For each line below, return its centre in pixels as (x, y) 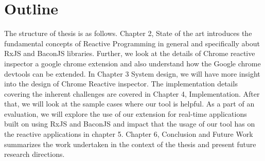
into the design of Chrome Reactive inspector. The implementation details (121, 84)
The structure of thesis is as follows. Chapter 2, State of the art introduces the (128, 33)
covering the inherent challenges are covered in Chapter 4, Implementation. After (132, 93)
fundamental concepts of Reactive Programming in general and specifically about (132, 43)
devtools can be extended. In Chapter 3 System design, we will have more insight (132, 73)
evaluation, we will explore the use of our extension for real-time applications (126, 113)
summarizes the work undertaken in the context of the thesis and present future (130, 144)
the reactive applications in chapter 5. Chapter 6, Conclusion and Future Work (129, 134)
